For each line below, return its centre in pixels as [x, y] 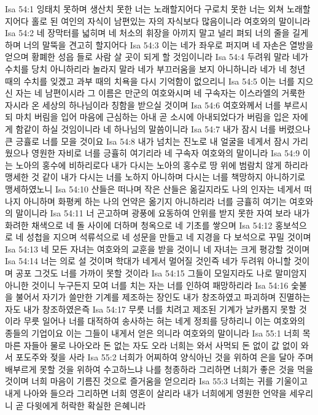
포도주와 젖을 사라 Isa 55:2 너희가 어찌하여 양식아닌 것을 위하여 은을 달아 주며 [165, 357]
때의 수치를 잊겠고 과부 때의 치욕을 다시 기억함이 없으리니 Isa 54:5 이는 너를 [150, 81]
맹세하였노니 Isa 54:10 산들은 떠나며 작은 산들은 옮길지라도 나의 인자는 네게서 [153, 188]
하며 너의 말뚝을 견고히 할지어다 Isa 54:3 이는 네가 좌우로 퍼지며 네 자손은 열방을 [159, 44]
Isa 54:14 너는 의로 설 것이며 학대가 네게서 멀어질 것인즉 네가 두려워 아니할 [148, 261]
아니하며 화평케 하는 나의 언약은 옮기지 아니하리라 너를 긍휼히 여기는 [155, 201]
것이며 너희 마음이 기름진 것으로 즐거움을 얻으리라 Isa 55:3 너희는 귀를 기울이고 [157, 381]
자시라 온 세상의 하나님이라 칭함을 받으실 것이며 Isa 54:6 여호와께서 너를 [143, 105]
